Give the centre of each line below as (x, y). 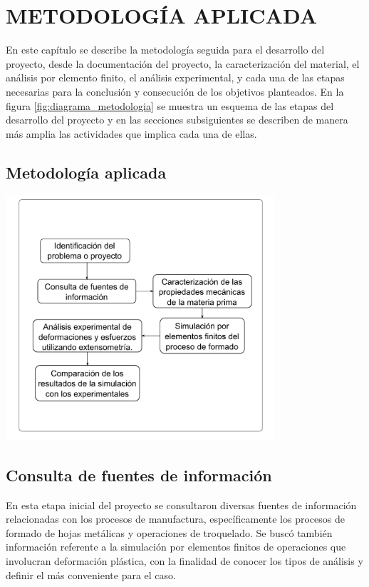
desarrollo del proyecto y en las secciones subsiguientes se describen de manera (177, 120)
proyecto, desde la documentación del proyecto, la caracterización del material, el (183, 63)
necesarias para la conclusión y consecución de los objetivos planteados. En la (175, 91)
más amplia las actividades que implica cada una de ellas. (131, 133)
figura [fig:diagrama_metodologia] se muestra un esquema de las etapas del (170, 105)
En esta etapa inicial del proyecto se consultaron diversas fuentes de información (181, 505)
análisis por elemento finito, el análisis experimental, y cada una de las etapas (175, 77)
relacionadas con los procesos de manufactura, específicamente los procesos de (175, 519)
